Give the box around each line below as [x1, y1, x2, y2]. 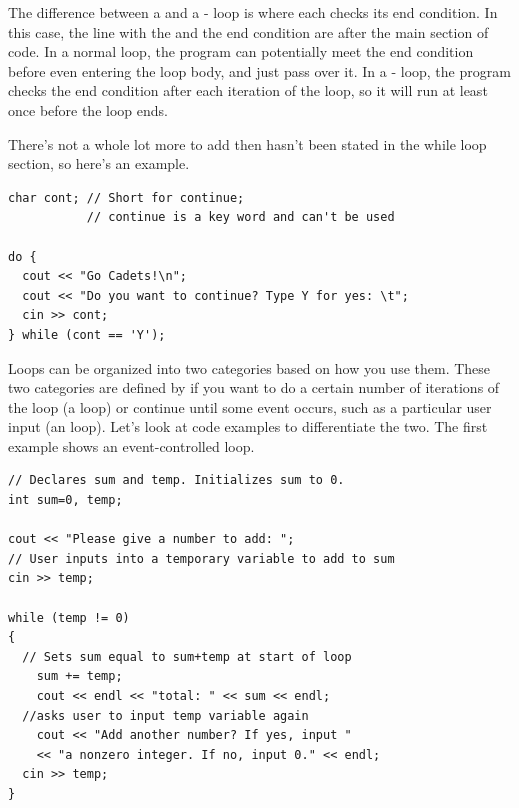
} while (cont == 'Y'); [8, 327, 166, 342]
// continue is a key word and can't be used [86, 210, 395, 225]
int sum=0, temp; [8, 493, 123, 508]
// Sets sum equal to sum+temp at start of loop [22, 649, 352, 664]
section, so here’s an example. [8, 153, 190, 174]
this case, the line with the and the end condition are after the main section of [8, 21, 489, 42]
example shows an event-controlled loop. [8, 435, 255, 456]
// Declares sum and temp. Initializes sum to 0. [8, 473, 345, 488]
